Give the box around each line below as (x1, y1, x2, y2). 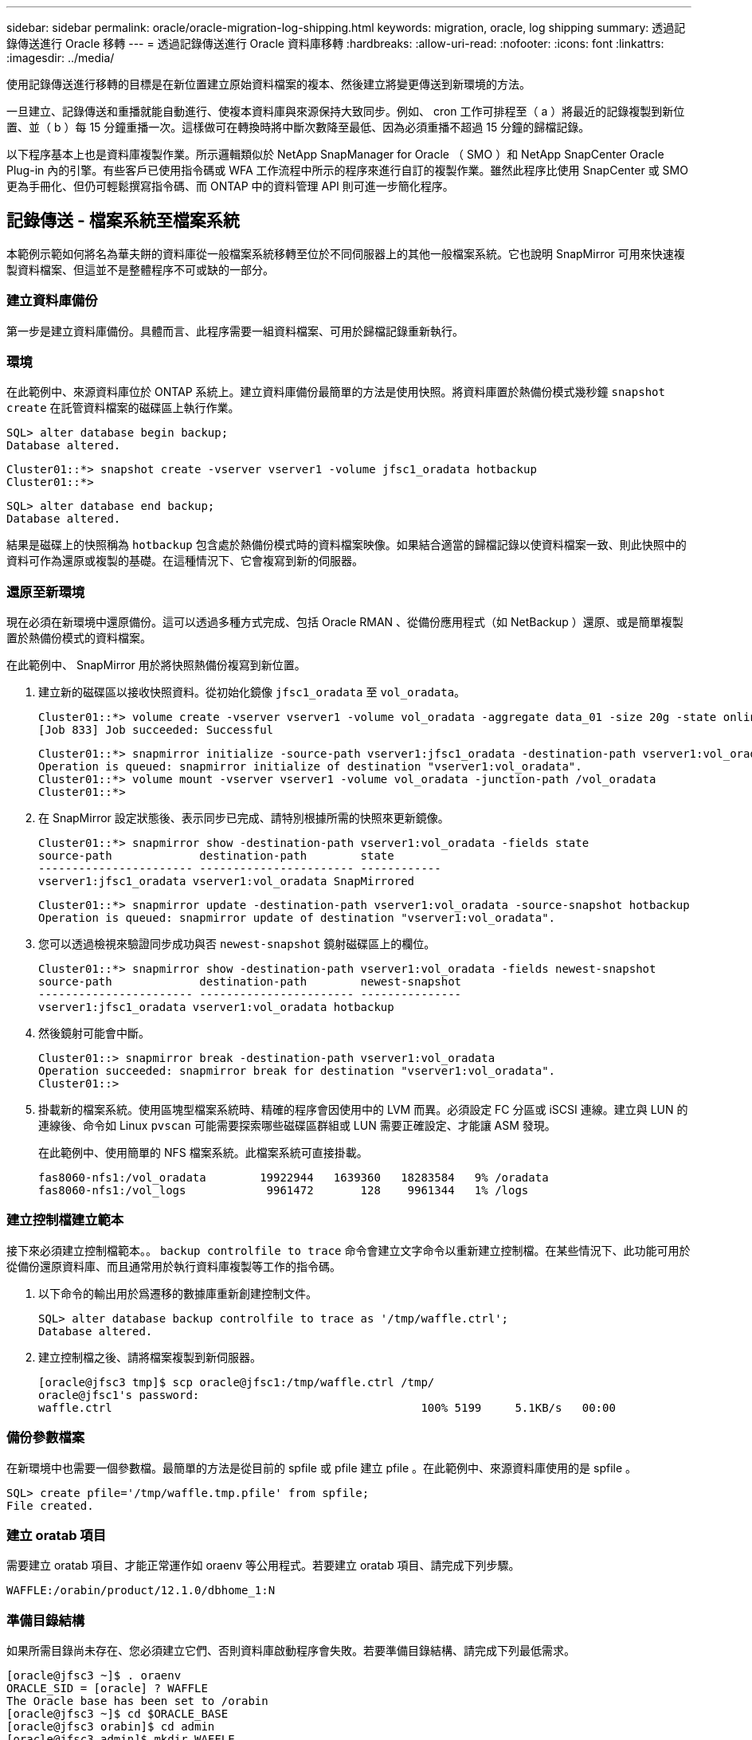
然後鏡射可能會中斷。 (38, 1026, 150, 1040)
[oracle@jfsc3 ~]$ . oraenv (6, 1669, 182, 1683)
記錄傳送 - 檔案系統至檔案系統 (6, 210, 240, 231)
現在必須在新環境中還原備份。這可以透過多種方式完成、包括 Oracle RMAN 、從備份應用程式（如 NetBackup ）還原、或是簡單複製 (6, 615, 683, 629)
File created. (6, 1499, 94, 1512)
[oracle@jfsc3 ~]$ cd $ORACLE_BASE (6, 1707, 229, 1721)
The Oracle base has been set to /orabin (6, 1695, 268, 1708)
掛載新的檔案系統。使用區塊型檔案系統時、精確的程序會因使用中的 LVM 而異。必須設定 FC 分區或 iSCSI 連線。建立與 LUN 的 (38, 1103, 688, 1117)
